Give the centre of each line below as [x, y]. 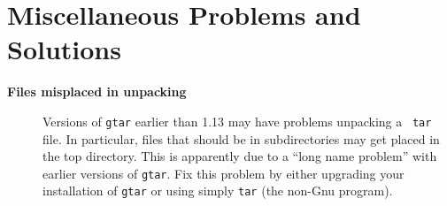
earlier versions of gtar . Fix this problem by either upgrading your [223, 173]
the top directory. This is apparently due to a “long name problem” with [240, 156]
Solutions [64, 49]
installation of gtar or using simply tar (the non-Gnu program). [218, 191]
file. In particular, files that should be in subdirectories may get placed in [241, 138]
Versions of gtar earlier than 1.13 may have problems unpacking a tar [237, 121]
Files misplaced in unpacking [97, 92]
